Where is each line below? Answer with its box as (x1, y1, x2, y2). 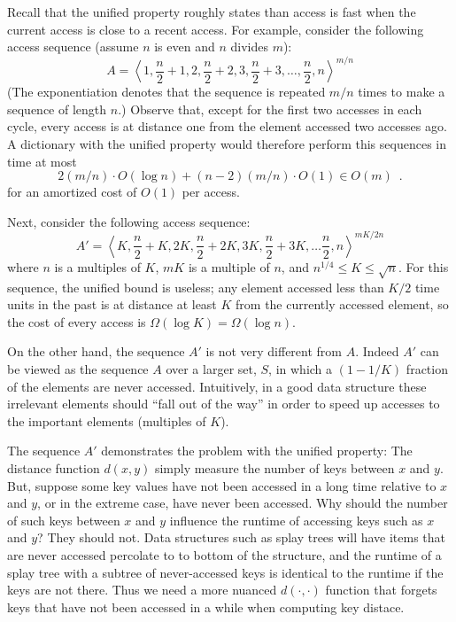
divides (230, 37, 268, 56)
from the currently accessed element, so (236, 295, 449, 314)
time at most (7, 152, 77, 170)
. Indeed (355, 342, 399, 361)
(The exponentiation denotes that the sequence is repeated (7, 82, 326, 101)
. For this (398, 257, 449, 276)
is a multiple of (188, 257, 270, 276)
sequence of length (7, 99, 107, 118)
